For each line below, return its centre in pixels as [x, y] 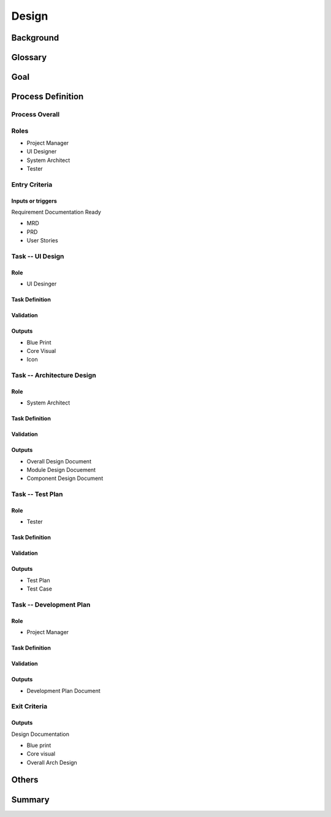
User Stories [42, 241]
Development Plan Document [63, 691]
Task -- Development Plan [51, 605]
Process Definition [48, 97]
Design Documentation [40, 734]
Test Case [39, 589]
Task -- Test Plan [37, 494]
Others [25, 780]
